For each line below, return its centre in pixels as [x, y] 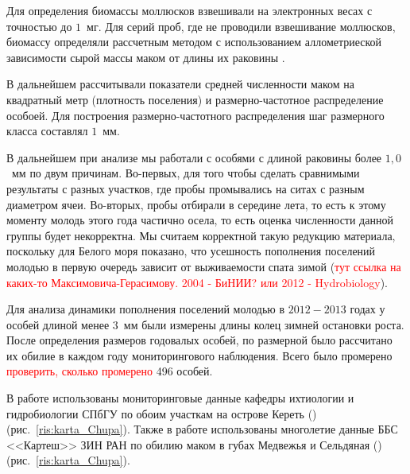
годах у [367, 309]
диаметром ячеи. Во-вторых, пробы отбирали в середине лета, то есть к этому [196, 204]
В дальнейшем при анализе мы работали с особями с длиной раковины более [194, 157]
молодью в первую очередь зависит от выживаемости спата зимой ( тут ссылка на [204, 266]
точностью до [39, 26]
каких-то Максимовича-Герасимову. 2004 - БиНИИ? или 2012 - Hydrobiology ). [197, 282]
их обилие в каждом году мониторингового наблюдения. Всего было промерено [199, 355]
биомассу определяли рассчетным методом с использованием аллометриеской [194, 42]
